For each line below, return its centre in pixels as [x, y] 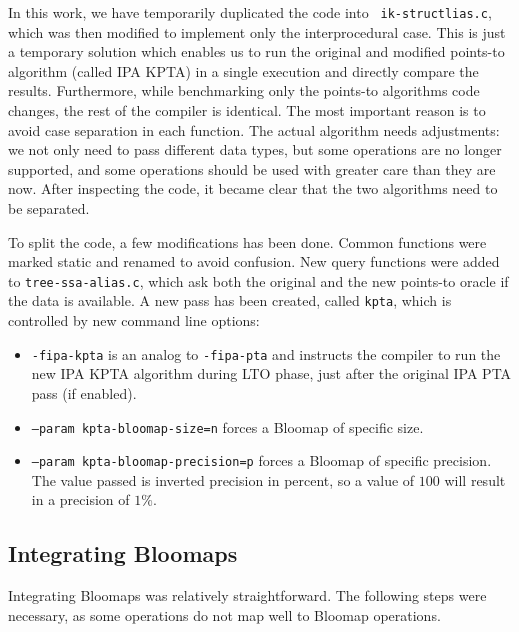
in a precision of [80, 499]
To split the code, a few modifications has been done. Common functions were [247, 241]
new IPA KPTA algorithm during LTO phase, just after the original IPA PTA [271, 373]
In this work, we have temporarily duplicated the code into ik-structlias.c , [250, 12]
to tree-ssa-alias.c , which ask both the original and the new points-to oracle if [258, 280]
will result [475, 479]
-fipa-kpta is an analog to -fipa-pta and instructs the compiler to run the [266, 353]
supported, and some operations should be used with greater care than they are [252, 168]
